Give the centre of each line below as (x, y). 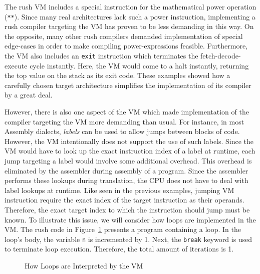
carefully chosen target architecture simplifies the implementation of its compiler (128, 85)
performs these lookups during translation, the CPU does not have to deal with (126, 180)
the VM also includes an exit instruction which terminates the (101, 56)
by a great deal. (29, 95)
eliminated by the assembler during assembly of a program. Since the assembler (126, 170)
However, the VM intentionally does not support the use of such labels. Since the (129, 141)
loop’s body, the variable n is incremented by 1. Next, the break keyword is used (128, 239)
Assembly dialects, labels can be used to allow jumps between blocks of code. (122, 131)
